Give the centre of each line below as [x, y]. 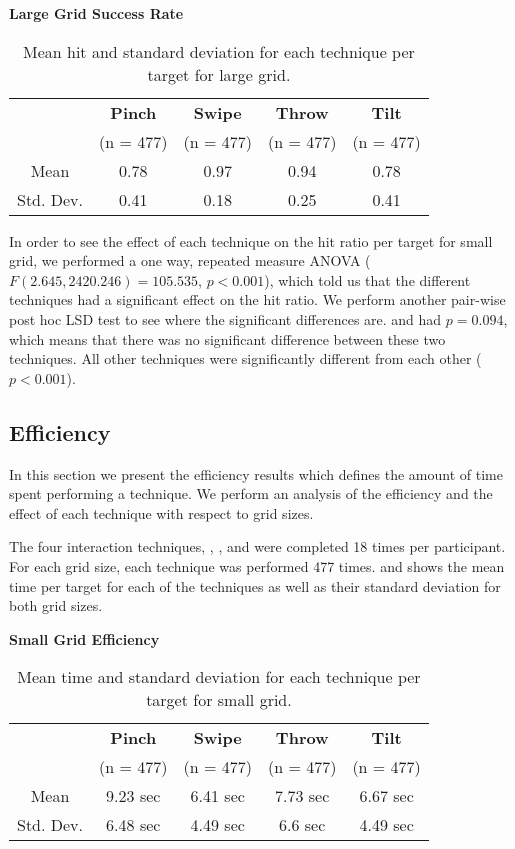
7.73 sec [302, 796]
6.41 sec [217, 796]
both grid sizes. [56, 605]
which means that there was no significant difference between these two [227, 338]
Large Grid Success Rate [96, 13]
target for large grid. [219, 74]
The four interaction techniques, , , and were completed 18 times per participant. [257, 546]
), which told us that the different [367, 279]
